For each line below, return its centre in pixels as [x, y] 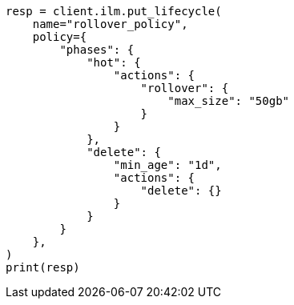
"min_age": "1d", [167, 165]
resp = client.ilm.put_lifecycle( [114, 11]
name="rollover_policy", [110, 24]
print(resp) [43, 267]
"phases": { [97, 50]
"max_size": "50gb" [229, 101]
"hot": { [114, 62]
